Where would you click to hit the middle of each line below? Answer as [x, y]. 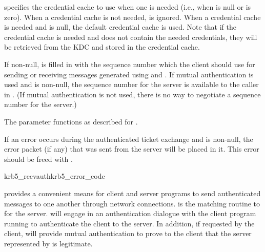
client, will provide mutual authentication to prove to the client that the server [128, 233]
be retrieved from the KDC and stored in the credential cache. [102, 47]
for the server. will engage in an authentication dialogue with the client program [130, 213]
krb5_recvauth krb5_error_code [55, 176]
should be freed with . [38, 159]
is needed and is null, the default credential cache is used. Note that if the [120, 27]
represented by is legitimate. [48, 243]
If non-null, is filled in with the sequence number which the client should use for [130, 64]
